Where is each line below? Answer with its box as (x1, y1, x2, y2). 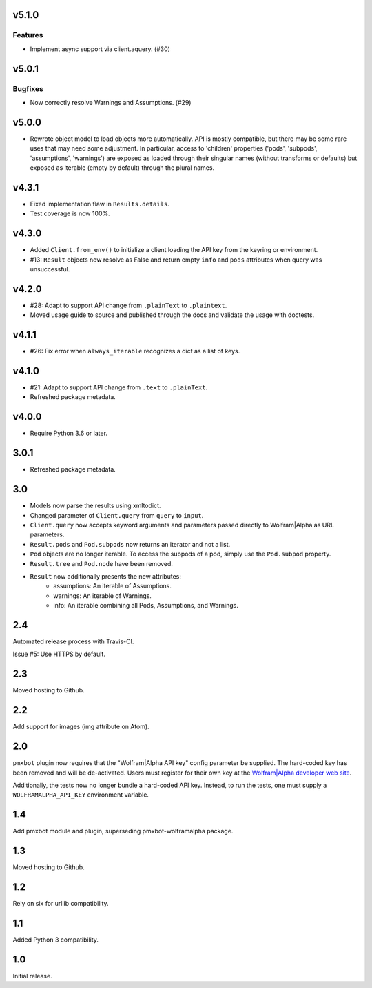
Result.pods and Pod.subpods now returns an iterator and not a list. (30, 540, 231, 548)
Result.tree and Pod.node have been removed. (30, 559, 174, 568)
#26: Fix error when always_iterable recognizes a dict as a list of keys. (30, 347, 240, 356)
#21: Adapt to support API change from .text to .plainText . (30, 383, 208, 391)
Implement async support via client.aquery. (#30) (30, 45, 170, 53)
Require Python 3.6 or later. (30, 429, 108, 438)
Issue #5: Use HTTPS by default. (12, 650, 106, 659)
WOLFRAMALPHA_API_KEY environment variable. (12, 791, 149, 799)
